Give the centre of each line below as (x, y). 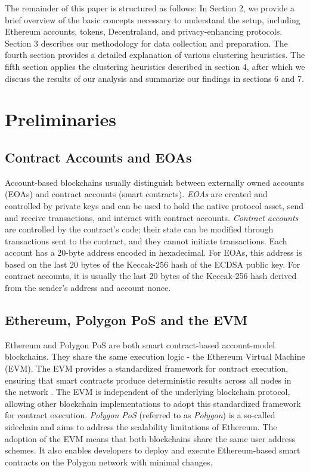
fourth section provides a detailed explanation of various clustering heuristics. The (155, 55)
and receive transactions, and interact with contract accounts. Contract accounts (152, 217)
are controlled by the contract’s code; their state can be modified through (139, 229)
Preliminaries (61, 119)
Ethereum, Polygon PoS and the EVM (126, 320)
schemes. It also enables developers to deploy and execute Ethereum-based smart (153, 450)
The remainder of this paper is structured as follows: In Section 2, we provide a (150, 8)
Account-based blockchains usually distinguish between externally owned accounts (155, 182)
